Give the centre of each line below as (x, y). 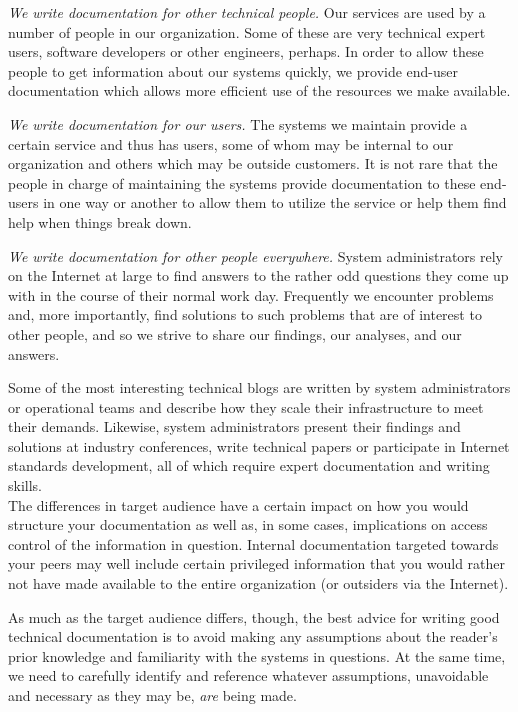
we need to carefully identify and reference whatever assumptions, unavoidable (248, 675)
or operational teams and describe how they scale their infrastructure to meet (246, 406)
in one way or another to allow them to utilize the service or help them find (275, 202)
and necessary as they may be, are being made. (152, 695)
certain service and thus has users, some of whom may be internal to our (231, 143)
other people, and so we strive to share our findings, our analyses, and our (235, 333)
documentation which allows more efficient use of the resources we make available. (259, 90)
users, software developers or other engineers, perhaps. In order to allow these (246, 51)
